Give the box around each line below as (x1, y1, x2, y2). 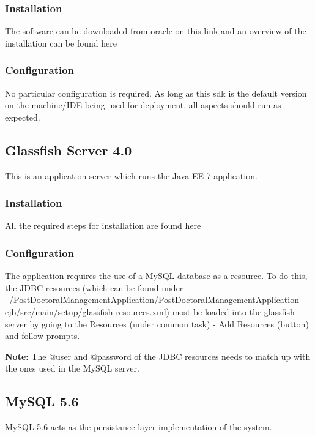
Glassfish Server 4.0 (5, 140, 132, 159)
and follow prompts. (5, 329, 80, 342)
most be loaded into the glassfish (172, 305, 295, 318)
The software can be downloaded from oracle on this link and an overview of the (5, 24, 306, 37)
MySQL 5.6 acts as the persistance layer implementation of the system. (5, 420, 272, 433)
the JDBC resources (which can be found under (5, 281, 183, 294)
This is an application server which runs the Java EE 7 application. (5, 169, 258, 182)
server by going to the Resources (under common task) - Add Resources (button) (5, 317, 309, 330)
